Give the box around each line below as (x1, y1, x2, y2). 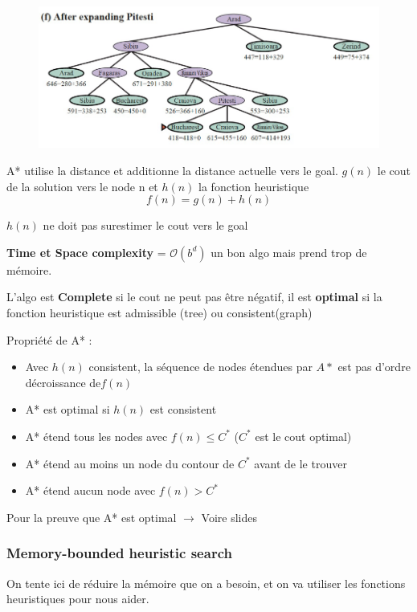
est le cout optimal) (255, 427, 352, 444)
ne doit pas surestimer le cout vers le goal (43, 217, 248, 234)
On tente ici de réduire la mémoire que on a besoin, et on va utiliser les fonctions (6, 574, 406, 591)
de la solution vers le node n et (6, 177, 158, 194)
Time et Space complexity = (6, 243, 166, 260)
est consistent (149, 401, 217, 418)
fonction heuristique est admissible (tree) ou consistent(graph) (6, 304, 313, 321)
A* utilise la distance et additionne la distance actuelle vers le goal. (6, 162, 338, 179)
